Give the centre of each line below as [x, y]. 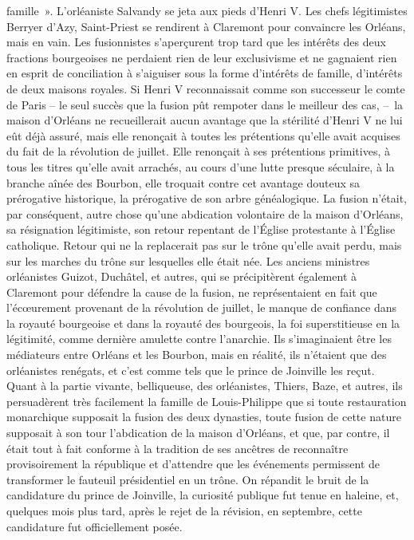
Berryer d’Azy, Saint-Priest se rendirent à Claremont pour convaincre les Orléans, [206, 26]
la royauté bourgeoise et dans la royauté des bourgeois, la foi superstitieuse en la [203, 323]
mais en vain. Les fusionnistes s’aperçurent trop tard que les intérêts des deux [196, 42]
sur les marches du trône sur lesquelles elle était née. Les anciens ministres [188, 260]
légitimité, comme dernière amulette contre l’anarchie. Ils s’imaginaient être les [199, 339]
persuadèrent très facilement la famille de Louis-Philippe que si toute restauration [207, 401]
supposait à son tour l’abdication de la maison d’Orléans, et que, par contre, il [198, 433]
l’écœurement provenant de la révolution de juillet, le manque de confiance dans [202, 307]
